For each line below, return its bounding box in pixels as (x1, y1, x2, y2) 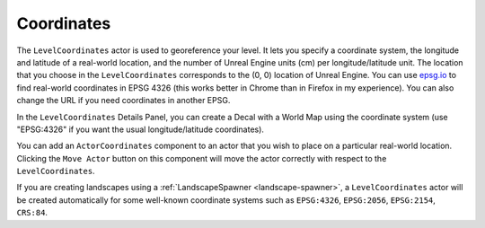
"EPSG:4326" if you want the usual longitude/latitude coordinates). (16, 124, 265, 135)
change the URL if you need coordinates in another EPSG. (16, 95, 231, 106)
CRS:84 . (16, 207, 48, 218)
